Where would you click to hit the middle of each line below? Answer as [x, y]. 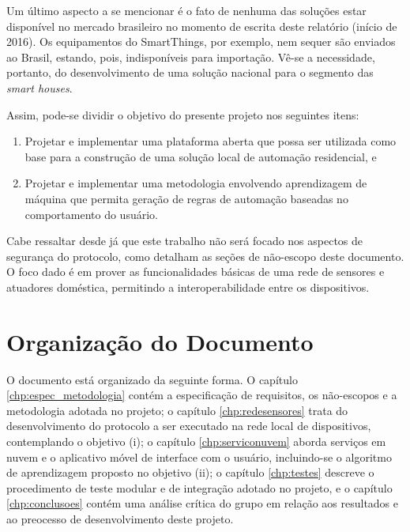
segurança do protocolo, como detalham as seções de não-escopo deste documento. [205, 256]
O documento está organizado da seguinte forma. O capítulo [152, 379]
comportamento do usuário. [91, 214]
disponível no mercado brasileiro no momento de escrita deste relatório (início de [202, 26]
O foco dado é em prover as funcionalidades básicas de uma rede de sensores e [196, 272]
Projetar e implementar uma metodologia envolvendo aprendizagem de [196, 183]
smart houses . [39, 87]
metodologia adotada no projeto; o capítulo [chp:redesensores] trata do [177, 410]
